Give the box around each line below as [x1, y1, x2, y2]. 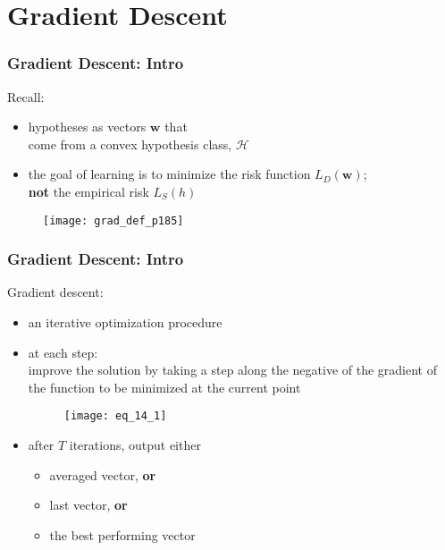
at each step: [28, 343, 98, 361]
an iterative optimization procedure [28, 313, 222, 332]
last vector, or [49, 495, 128, 514]
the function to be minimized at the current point [28, 377, 301, 396]
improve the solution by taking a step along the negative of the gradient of [28, 360, 437, 379]
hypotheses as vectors [28, 117, 147, 136]
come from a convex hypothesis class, [28, 134, 232, 153]
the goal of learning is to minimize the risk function [28, 165, 311, 183]
